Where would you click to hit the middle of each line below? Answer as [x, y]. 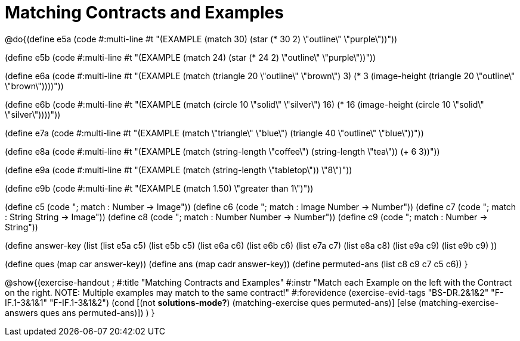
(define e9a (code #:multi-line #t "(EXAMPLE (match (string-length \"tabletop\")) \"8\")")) [179, 170]
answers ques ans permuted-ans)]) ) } [80, 312]
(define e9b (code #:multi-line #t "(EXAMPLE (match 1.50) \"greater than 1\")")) [159, 188]
